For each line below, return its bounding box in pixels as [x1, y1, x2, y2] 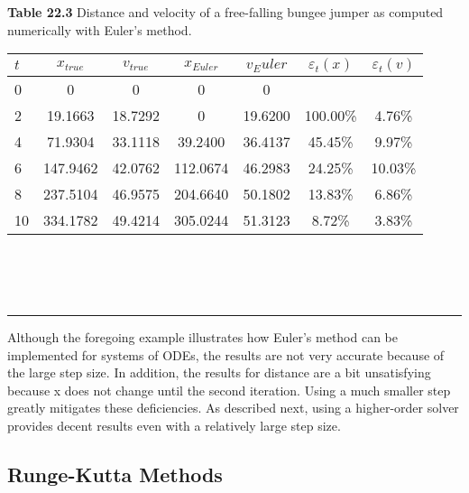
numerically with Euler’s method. [7, 20, 192, 39]
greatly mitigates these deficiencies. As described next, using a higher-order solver [7, 398, 459, 417]
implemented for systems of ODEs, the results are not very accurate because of [7, 345, 445, 364]
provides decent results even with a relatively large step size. [7, 415, 341, 434]
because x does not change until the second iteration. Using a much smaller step [7, 380, 451, 399]
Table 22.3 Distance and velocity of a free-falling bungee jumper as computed [7, 3, 444, 21]
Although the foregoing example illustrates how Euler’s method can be [7, 327, 399, 346]
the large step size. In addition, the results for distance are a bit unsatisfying [7, 363, 431, 382]
